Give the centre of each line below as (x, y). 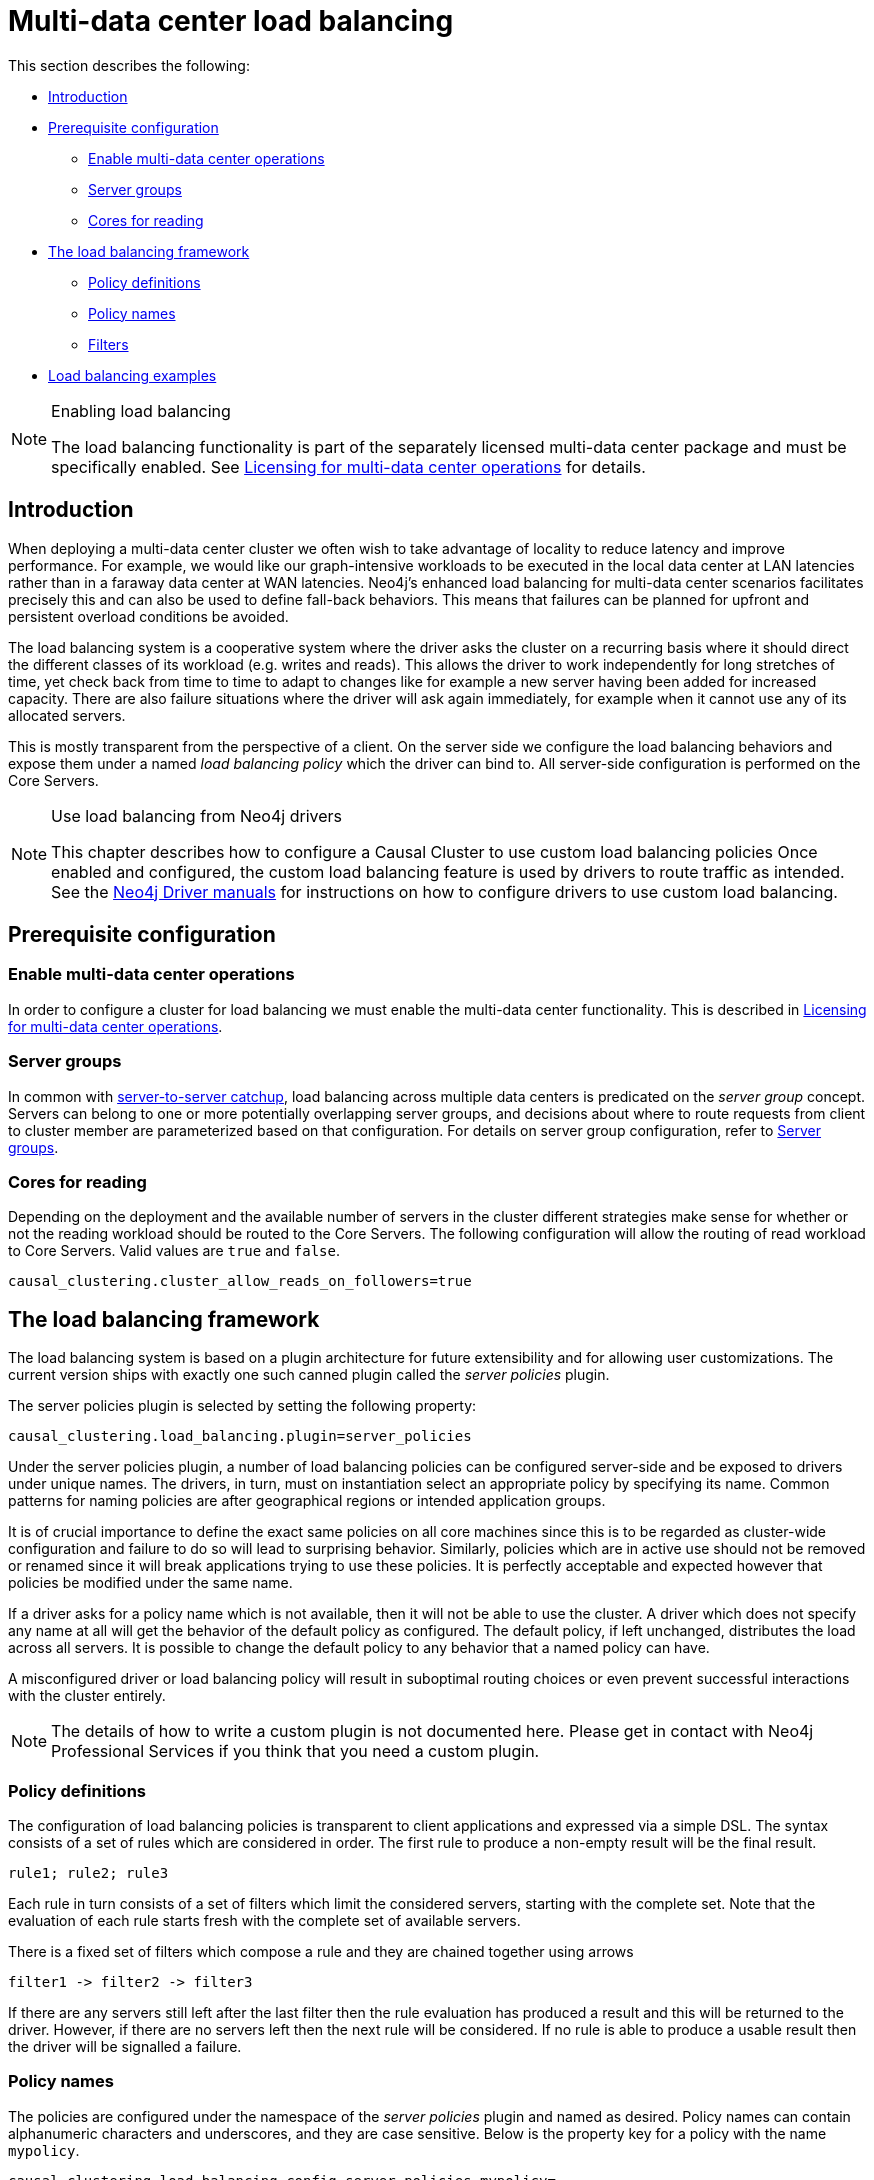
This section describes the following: (129, 65)
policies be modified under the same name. (150, 1583)
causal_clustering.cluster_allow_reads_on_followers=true (240, 1281)
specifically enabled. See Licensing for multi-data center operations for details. (348, 466)
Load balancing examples (132, 375)
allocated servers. (67, 715)
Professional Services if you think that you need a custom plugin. (295, 1751)
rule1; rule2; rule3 (88, 1872)
